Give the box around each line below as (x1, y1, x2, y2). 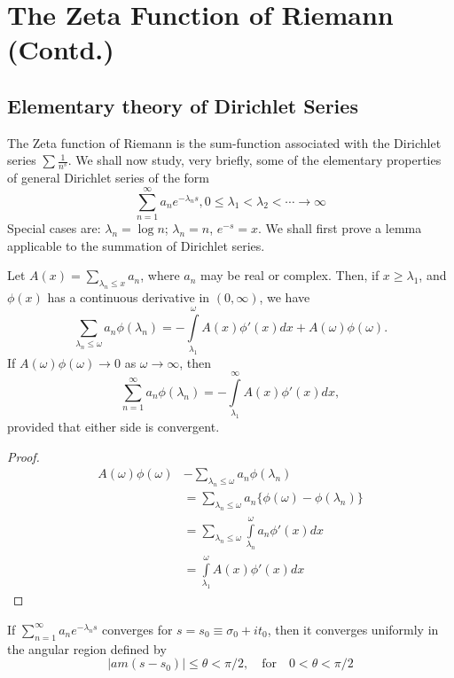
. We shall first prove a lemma (258, 218, 422, 237)
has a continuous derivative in (47, 287, 210, 306)
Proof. (7, 447, 40, 465)
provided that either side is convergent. (7, 417, 220, 436)
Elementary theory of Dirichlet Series (7, 91, 358, 119)
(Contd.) (7, 31, 114, 67)
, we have (259, 287, 310, 306)
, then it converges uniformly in (267, 620, 439, 638)
